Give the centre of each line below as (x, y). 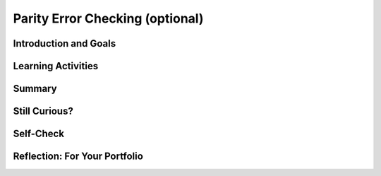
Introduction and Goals (65, 43)
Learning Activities (56, 66)
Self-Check (39, 134)
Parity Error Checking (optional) (108, 18)
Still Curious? (43, 111)
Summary (35, 89)
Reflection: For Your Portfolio (78, 157)
